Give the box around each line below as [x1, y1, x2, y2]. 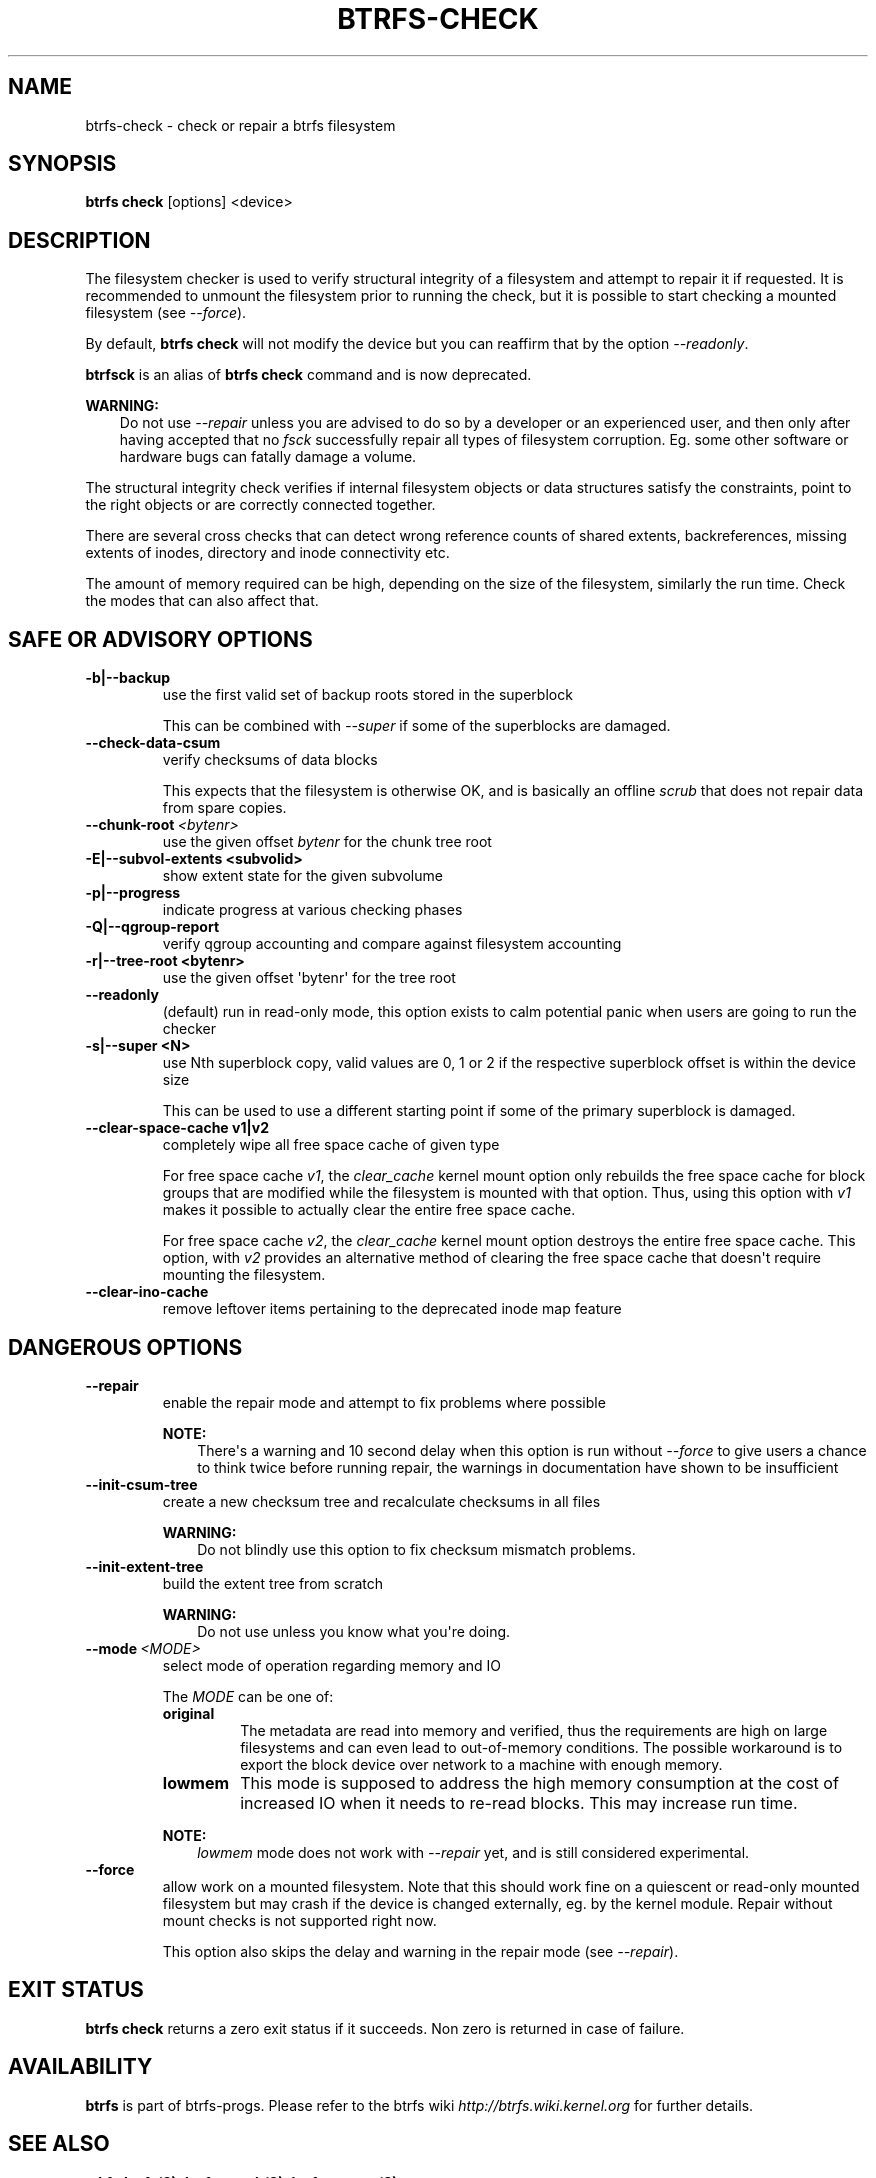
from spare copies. [162, 799, 287, 817]
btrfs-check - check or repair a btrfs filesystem [85, 116, 396, 134]
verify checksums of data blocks [162, 751, 378, 769]
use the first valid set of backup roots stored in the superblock [162, 686, 573, 704]
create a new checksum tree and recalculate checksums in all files [162, 1492, 601, 1510]
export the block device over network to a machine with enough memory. [240, 1755, 723, 1773]
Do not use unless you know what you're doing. [197, 1622, 511, 1640]
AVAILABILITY [8, 2054, 153, 2080]
